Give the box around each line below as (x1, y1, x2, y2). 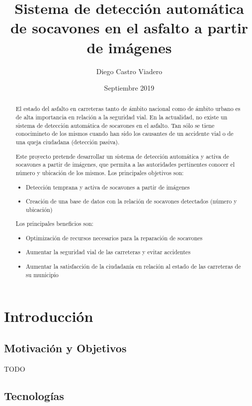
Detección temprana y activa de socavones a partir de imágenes (26, 183, 190, 191)
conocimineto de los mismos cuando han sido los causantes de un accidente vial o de (15, 129, 234, 138)
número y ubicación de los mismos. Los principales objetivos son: (15, 168, 184, 177)
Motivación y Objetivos (4, 340, 127, 355)
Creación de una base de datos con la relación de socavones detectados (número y (26, 197, 237, 205)
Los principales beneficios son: (15, 219, 93, 228)
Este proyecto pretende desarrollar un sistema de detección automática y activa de (15, 152, 229, 160)
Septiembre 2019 (104, 83, 155, 93)
